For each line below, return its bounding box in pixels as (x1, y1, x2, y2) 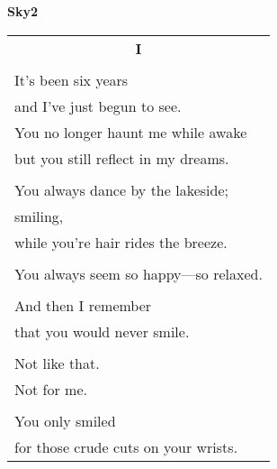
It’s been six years (14, 69, 129, 90)
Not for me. (14, 378, 87, 400)
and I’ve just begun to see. (14, 95, 182, 116)
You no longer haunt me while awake (14, 121, 247, 143)
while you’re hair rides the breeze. (14, 231, 228, 253)
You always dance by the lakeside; (14, 179, 228, 200)
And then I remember (14, 294, 152, 316)
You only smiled (14, 409, 116, 431)
